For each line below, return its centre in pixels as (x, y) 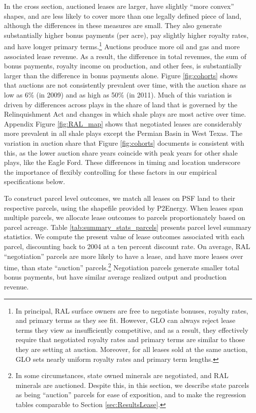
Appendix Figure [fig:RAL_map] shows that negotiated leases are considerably (123, 123)
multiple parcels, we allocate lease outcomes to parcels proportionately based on (125, 217)
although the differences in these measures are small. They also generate (113, 25)
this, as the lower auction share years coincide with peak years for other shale (121, 152)
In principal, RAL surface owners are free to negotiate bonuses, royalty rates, (132, 310)
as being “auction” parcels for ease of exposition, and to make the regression (131, 395)
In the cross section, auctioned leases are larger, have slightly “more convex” (119, 6)
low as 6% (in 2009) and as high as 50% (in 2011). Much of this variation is (118, 95)
